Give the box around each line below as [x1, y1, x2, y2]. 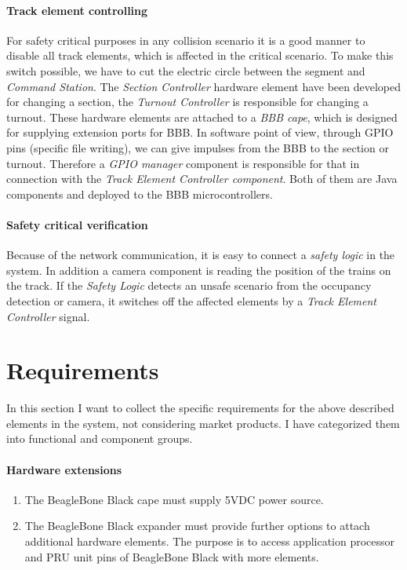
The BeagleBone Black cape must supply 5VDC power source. [24, 491, 324, 507]
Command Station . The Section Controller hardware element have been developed [6, 78, 402, 94]
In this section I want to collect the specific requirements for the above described [6, 400, 394, 416]
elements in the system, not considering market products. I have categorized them [6, 415, 400, 431]
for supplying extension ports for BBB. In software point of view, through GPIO [6, 124, 394, 141]
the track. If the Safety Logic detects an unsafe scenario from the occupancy [6, 277, 372, 294]
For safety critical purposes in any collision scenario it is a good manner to [6, 31, 365, 48]
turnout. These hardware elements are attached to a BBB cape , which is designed [6, 108, 398, 125]
